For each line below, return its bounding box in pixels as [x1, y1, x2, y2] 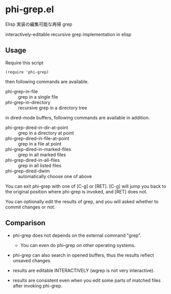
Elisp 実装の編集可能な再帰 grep [5, 21, 72, 27]
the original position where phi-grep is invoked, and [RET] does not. [5, 188, 148, 194]
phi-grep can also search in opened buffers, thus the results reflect [12, 252, 154, 258]
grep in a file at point [18, 140, 62, 146]
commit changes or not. [5, 204, 56, 210]
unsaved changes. [12, 257, 52, 263]
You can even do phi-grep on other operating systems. [20, 242, 136, 248]
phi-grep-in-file [5, 88, 38, 94]
